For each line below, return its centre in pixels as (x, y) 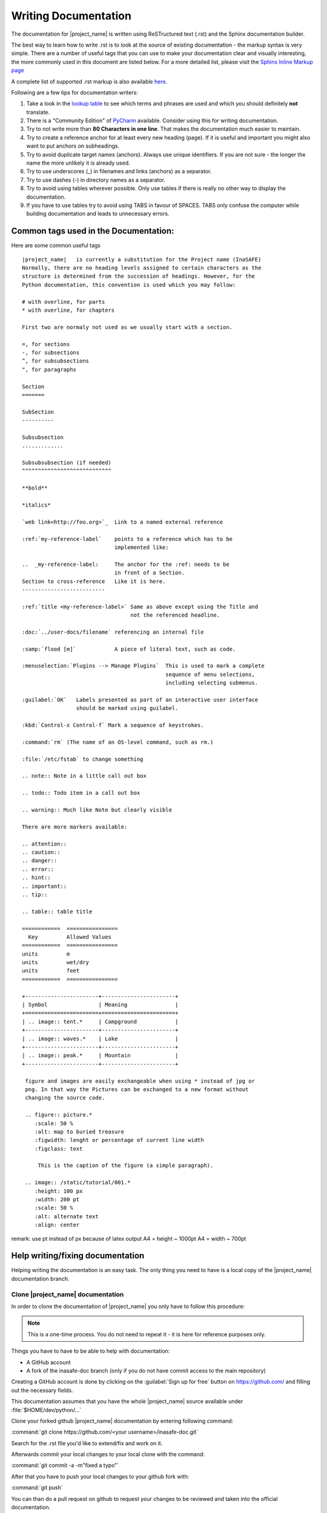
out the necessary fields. (42, 1390)
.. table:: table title (57, 911)
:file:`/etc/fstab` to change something (83, 759)
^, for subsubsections (56, 361)
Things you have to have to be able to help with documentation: (91, 1351)
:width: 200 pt (57, 1200)
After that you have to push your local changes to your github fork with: (100, 1476)
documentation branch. (40, 1278)
